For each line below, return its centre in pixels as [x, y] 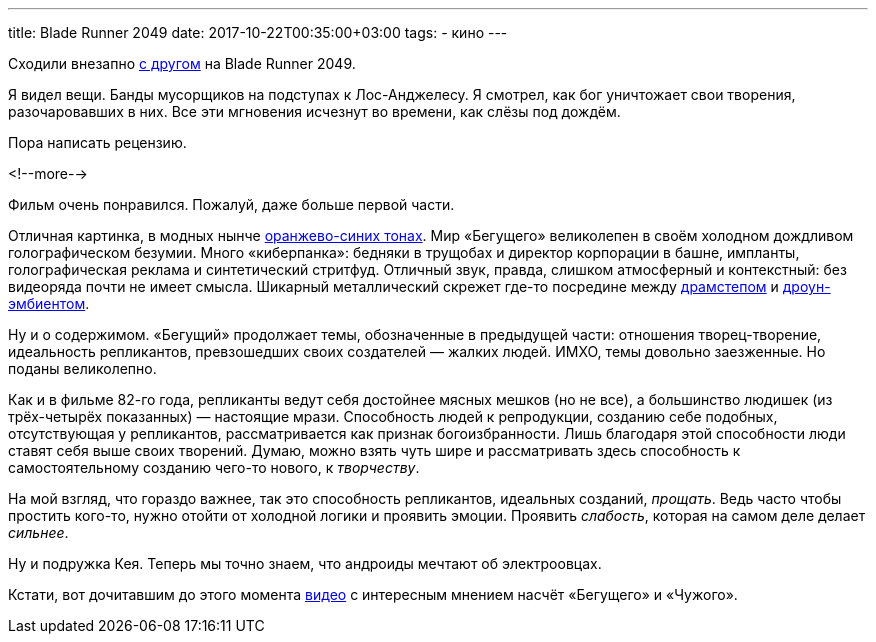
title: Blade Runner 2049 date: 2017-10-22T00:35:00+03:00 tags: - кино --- [258, 32]
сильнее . [38, 532]
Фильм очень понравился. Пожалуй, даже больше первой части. [231, 204]
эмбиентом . [49, 303]
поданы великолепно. [82, 368]
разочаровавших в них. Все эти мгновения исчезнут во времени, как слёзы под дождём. [314, 111]
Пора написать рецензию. [97, 142]
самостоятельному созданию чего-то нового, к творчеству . [214, 467]
